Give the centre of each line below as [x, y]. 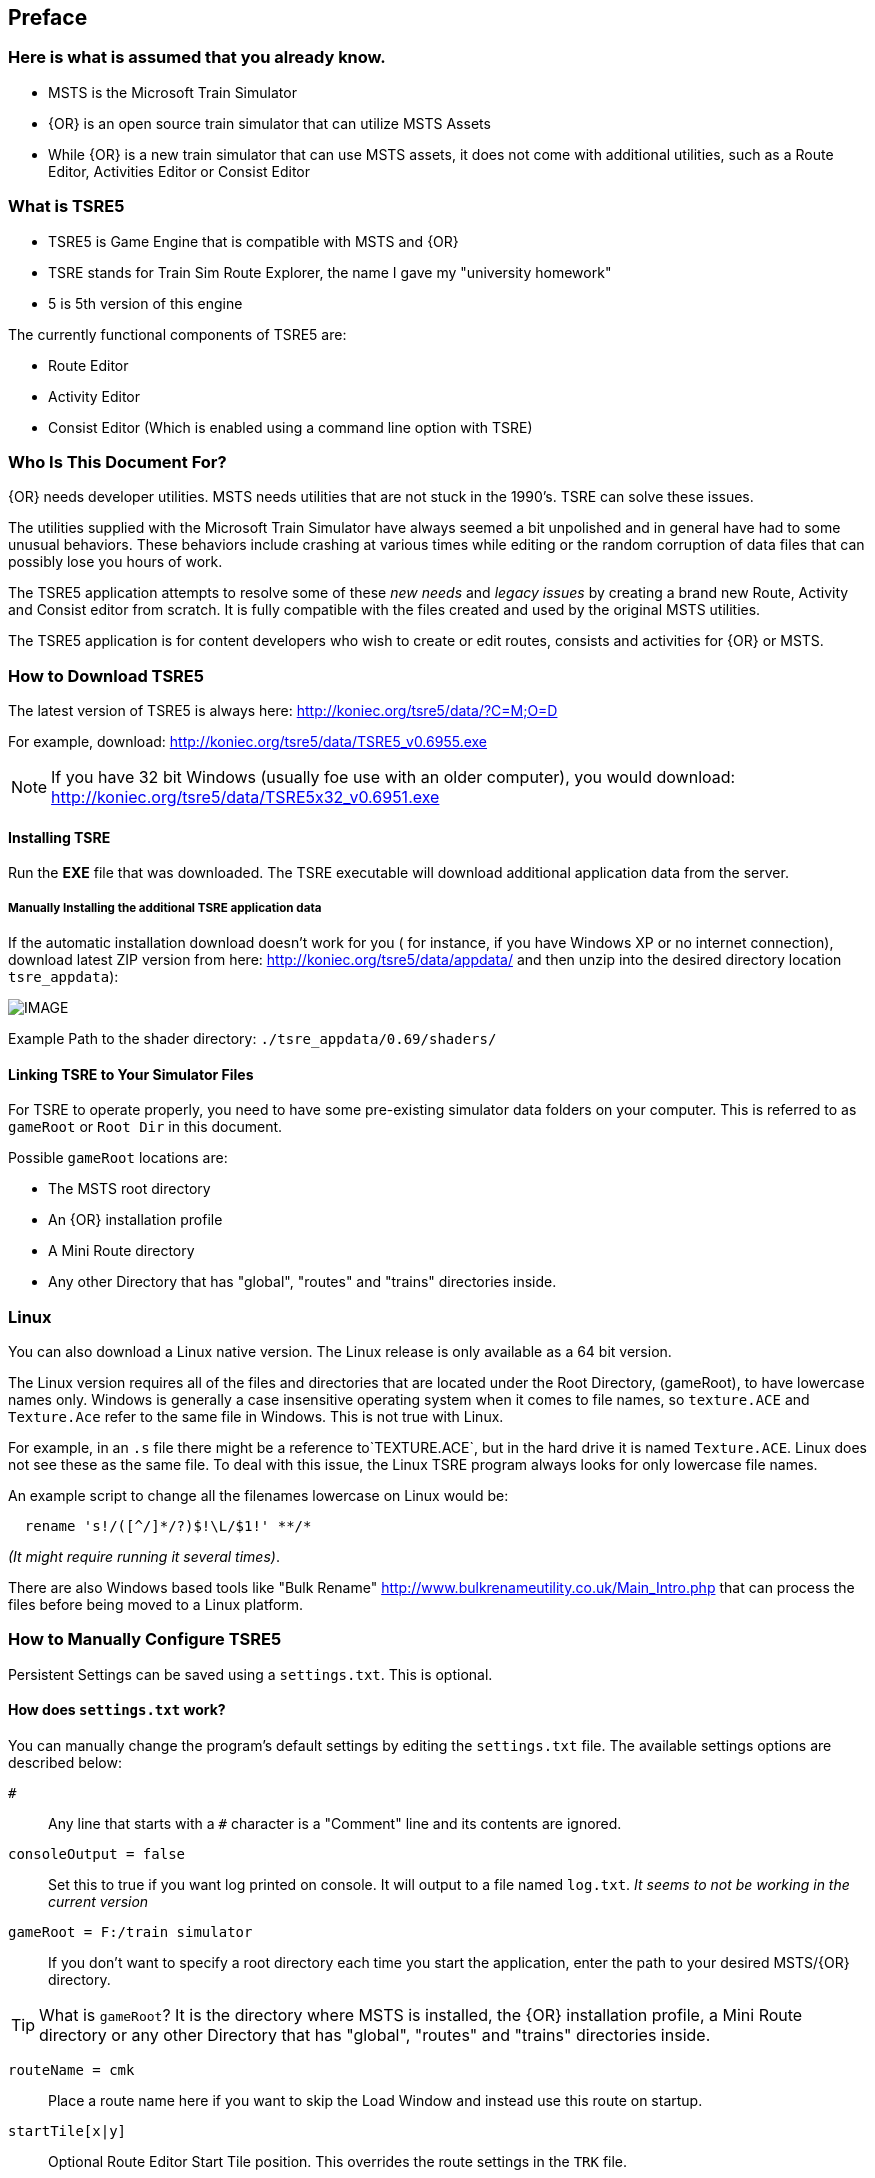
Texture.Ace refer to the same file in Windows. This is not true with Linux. [256, 1417]
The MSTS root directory [129, 1189]
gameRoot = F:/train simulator [130, 1931]
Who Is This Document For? [117, 461]
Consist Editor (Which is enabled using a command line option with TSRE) [290, 427]
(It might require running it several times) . [144, 1557]
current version [98, 1901]
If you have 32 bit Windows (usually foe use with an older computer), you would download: [393, 777]
